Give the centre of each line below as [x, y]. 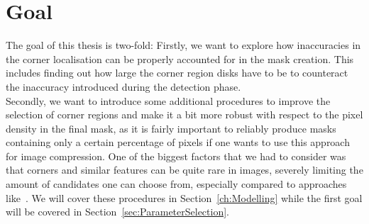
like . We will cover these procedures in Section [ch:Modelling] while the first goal [184, 197]
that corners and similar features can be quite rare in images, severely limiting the [184, 170]
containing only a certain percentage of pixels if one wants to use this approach [178, 142]
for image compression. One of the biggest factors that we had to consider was [176, 156]
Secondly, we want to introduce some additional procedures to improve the [168, 100]
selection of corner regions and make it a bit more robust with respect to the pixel [184, 114]
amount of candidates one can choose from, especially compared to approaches [176, 184]
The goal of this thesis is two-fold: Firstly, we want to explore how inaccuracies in [183, 45]
